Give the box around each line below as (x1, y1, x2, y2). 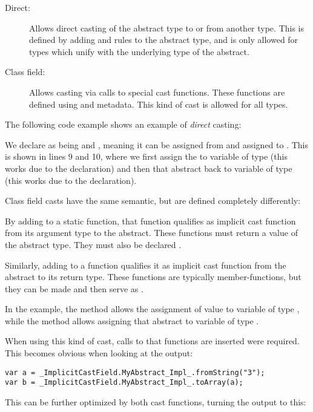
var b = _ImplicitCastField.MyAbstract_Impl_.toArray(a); (5, 378, 243, 387)
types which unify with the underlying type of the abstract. (29, 45, 249, 57)
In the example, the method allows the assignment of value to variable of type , (5, 302, 300, 315)
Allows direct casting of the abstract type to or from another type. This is (29, 21, 305, 34)
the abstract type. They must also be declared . (5, 238, 182, 250)
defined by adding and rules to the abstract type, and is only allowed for (29, 33, 298, 46)
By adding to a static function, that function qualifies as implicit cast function (5, 214, 296, 227)
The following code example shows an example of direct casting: (5, 118, 242, 131)
